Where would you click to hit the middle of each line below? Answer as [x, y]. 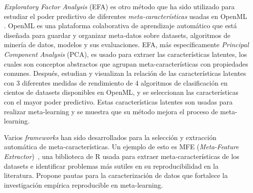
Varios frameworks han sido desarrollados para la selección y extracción [110, 137]
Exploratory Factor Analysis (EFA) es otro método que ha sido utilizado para [119, 6]
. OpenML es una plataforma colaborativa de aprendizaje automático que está [120, 26]
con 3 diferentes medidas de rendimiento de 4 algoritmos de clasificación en [116, 82]
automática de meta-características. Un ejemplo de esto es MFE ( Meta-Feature [121, 147]
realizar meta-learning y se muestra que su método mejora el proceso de [111, 111]
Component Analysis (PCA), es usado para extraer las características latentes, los [126, 54]
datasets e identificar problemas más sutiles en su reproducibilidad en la [111, 166]
